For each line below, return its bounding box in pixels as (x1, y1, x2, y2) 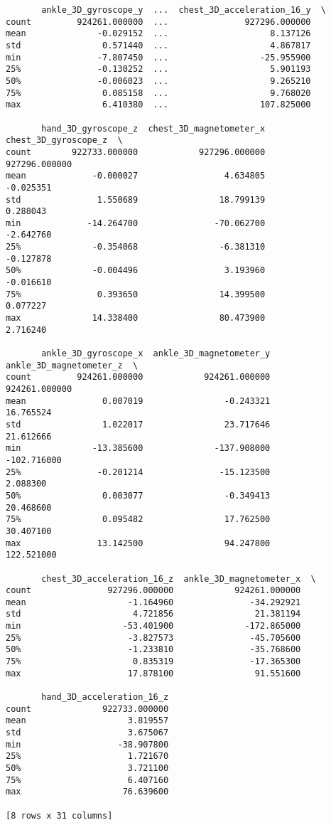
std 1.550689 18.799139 (6, 194, 266, 205)
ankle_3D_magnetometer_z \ (6, 360, 139, 371)
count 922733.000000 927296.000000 (6, 147, 266, 157)
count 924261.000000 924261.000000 (6, 372, 271, 383)
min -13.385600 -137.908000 (6, 443, 271, 454)
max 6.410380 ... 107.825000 (6, 100, 311, 110)
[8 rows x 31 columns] (6, 810, 113, 821)
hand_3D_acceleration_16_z (41, 692, 169, 703)
